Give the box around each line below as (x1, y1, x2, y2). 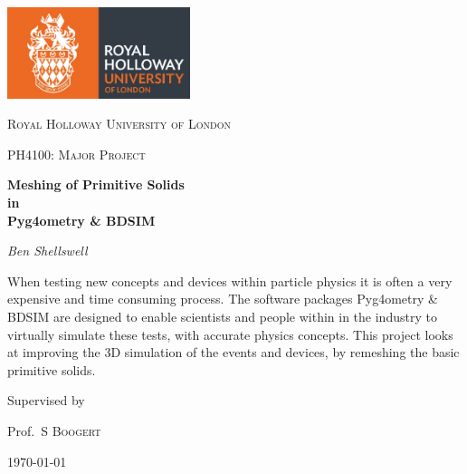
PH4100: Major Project (7, 144, 146, 163)
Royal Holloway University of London (7, 114, 231, 133)
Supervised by (7, 391, 85, 410)
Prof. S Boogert (7, 421, 101, 440)
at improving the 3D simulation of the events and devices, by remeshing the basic (7, 343, 460, 362)
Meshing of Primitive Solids (7, 175, 185, 194)
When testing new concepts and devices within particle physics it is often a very (7, 271, 453, 290)
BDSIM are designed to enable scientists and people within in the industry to (7, 307, 437, 326)
